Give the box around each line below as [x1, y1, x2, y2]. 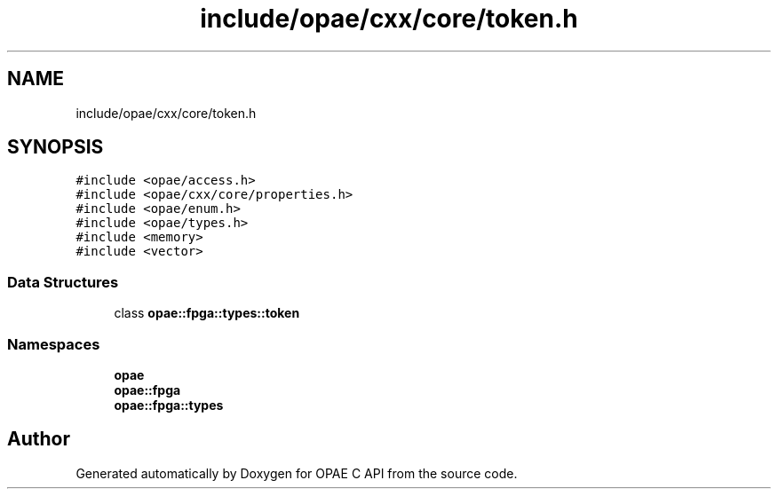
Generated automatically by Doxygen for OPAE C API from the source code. [75, 465, 518, 481]
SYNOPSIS [7, 136, 104, 159]
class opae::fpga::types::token [114, 305, 300, 321]
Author [7, 428, 70, 451]
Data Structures [7, 272, 119, 291]
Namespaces [7, 335, 100, 353]
